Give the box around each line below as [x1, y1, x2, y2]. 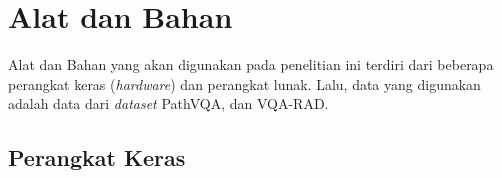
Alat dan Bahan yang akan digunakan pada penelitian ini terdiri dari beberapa [8, 54, 494, 75]
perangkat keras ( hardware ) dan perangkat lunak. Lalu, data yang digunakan [8, 73, 481, 94]
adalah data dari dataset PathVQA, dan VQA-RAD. [8, 93, 329, 114]
